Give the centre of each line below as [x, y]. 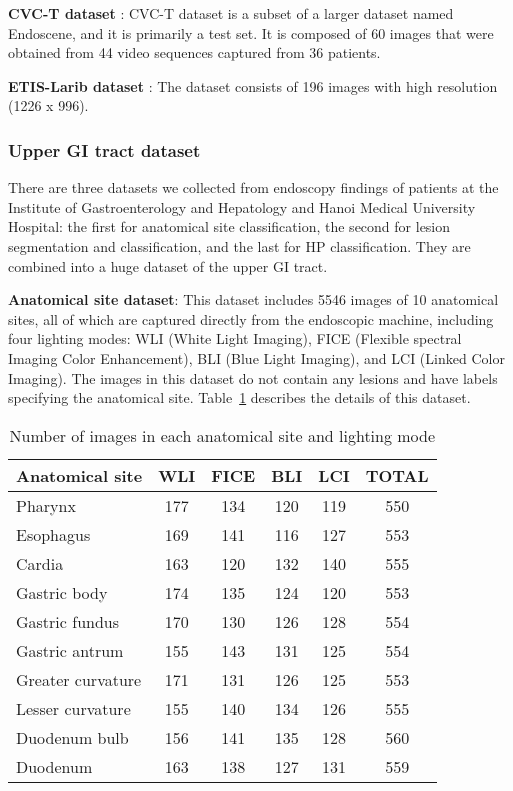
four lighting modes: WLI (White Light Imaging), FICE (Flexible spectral [235, 338]
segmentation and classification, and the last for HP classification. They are [239, 245]
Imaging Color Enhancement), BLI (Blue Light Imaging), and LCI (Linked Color [256, 357]
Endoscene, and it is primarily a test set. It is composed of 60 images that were [251, 32]
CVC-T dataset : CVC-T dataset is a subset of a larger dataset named [231, 13]
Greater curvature [79, 679]
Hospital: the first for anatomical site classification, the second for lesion [229, 226]
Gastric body [62, 592]
